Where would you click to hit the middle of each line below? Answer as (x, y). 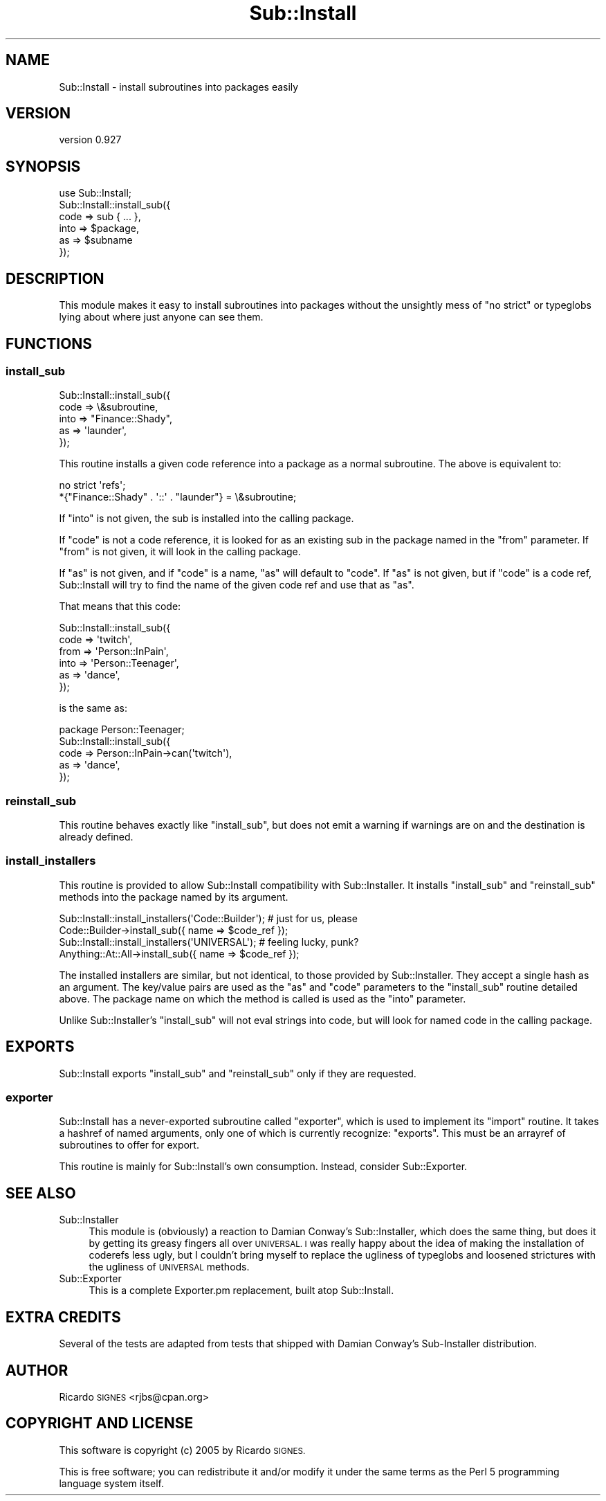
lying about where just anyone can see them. (161, 317)
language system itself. (111, 1483)
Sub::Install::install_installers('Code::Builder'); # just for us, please (208, 918)
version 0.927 (90, 140)
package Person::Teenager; (122, 730)
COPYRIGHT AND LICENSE (100, 1423)
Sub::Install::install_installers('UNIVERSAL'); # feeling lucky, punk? (209, 942)
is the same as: (93, 708)
